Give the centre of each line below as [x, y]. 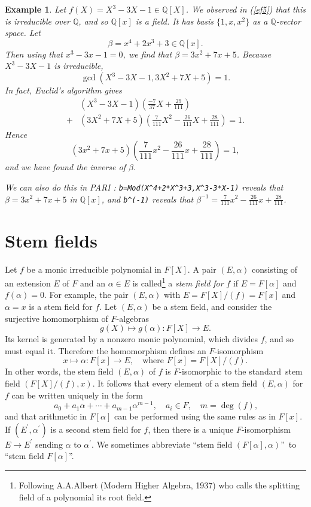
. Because [254, 54]
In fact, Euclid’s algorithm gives [63, 90]
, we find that [147, 54]
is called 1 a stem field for [178, 282]
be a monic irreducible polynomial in [94, 269]
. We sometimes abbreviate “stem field [162, 444]
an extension [28, 283]
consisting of [275, 269]
